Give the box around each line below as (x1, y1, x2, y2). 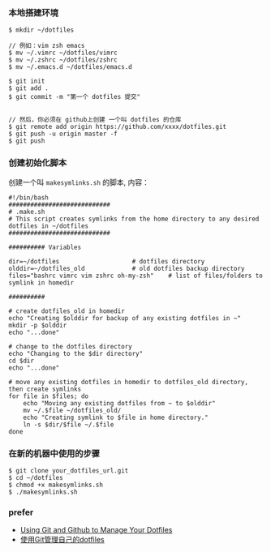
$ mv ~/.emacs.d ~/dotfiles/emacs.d (8, 63, 132, 71)
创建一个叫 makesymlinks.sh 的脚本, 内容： (8, 177, 150, 187)
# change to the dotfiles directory (8, 342, 132, 350)
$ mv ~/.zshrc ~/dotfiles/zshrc (8, 56, 118, 64)
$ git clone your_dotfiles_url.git (8, 466, 129, 475)
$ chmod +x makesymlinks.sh (8, 481, 104, 489)
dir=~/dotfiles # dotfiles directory (8, 257, 205, 265)
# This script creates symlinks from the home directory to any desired (8, 215, 260, 223)
